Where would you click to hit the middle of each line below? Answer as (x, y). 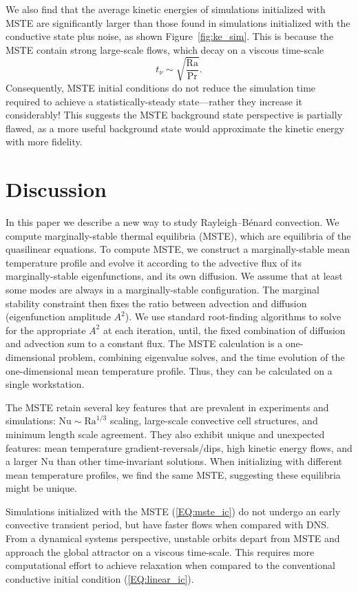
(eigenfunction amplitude (58, 317)
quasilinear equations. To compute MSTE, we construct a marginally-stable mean (178, 249)
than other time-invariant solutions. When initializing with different (200, 461)
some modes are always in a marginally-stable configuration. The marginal (162, 289)
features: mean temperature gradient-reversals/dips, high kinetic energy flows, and (179, 447)
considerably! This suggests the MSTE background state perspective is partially (174, 115)
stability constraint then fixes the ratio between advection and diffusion (156, 303)
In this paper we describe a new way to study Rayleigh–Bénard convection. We (172, 222)
